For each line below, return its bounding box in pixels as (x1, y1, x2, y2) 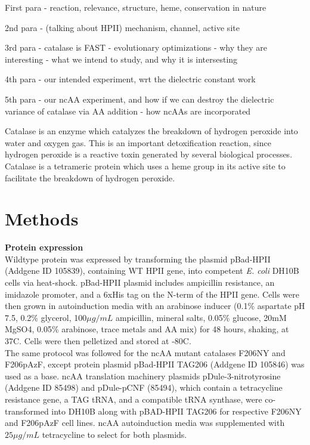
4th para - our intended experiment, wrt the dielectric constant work (5, 73, 256, 85)
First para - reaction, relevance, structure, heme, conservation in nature (5, 1, 266, 13)
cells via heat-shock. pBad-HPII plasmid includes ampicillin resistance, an (5, 276, 275, 289)
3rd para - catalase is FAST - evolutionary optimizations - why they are (5, 41, 268, 54)
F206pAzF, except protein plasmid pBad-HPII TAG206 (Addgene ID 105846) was (5, 358, 305, 370)
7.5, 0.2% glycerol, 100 (5, 311, 87, 323)
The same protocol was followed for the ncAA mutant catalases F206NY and (5, 346, 286, 359)
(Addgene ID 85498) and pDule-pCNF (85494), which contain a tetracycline (5, 381, 283, 394)
